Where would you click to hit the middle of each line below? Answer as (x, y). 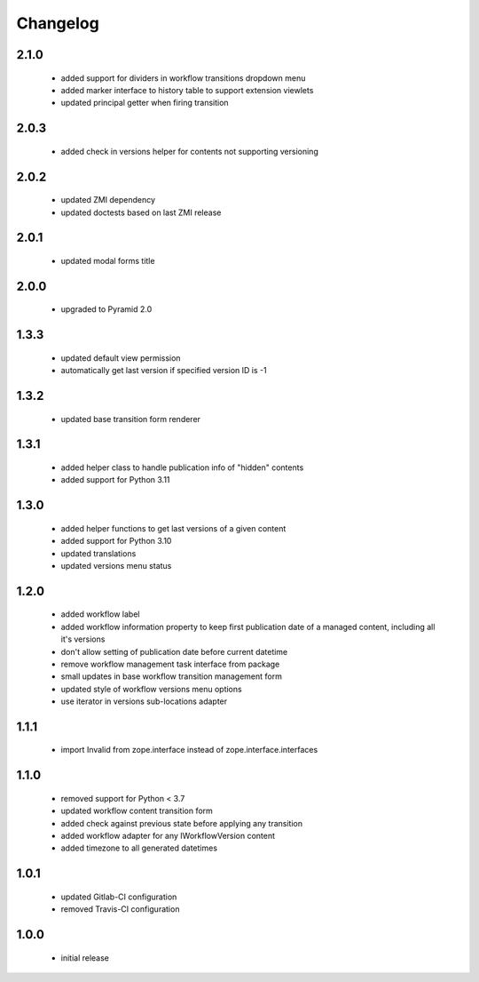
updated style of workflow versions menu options (152, 689)
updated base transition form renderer (131, 419)
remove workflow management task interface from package (170, 664)
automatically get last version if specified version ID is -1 (164, 371)
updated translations (98, 553)
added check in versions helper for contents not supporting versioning (189, 151)
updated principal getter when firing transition (145, 103)
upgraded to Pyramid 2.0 (106, 309)
